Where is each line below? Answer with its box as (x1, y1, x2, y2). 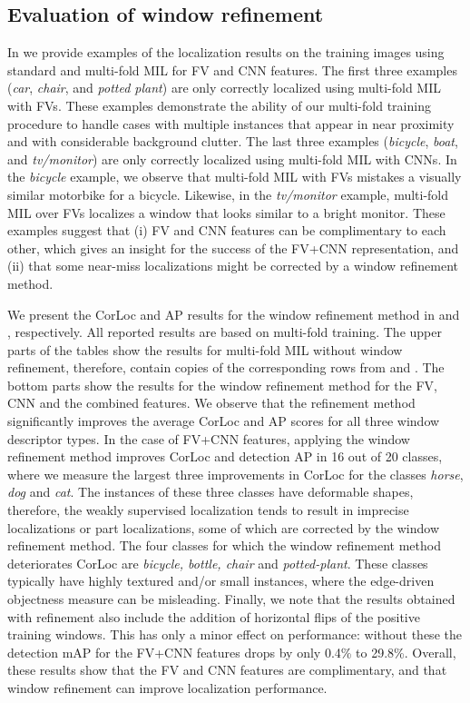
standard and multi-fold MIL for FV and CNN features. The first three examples (7, 60, 457, 79)
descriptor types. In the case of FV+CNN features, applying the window (7, 429, 410, 448)
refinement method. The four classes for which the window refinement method (7, 536, 441, 555)
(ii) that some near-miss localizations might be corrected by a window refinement (7, 256, 459, 275)
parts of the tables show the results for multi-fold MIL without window (7, 340, 403, 359)
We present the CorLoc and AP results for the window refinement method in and (7, 304, 460, 323)
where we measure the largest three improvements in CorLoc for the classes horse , (7, 464, 464, 483)
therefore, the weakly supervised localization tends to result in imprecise (7, 500, 409, 520)
